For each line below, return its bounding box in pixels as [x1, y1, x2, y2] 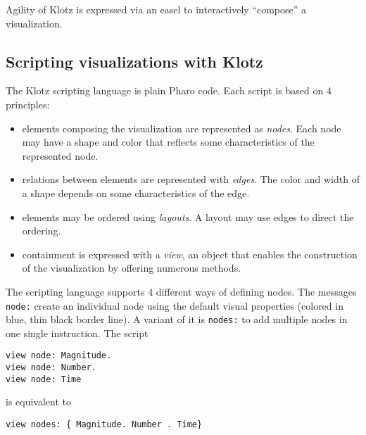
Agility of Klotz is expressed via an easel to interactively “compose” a [6, 2, 307, 16]
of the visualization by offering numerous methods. [22, 260, 241, 275]
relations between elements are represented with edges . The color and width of [22, 172, 360, 187]
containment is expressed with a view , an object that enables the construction [22, 246, 358, 261]
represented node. [22, 148, 99, 163]
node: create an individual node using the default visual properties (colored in [6, 298, 343, 313]
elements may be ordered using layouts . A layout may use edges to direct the [22, 209, 354, 224]
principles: [6, 96, 50, 111]
